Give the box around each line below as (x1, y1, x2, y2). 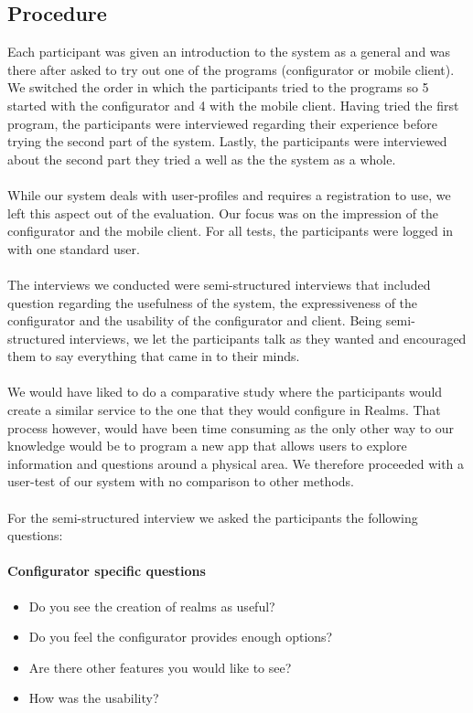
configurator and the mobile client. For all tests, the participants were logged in (7, 221, 454, 240)
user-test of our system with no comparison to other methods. (7, 472, 354, 491)
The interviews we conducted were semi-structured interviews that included (7, 274, 431, 293)
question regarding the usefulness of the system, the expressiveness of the (7, 293, 418, 312)
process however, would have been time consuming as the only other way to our (7, 418, 455, 437)
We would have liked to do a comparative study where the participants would (7, 382, 443, 401)
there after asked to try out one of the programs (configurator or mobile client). (7, 59, 455, 79)
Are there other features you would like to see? (28, 657, 292, 676)
